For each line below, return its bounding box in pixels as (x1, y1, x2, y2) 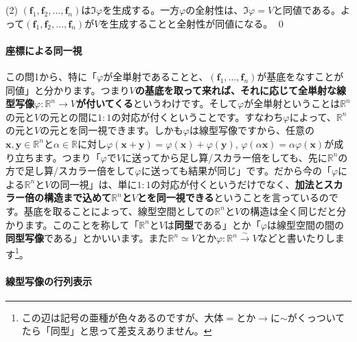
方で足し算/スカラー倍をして (5, 163, 135, 178)
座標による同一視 (5, 43, 82, 57)
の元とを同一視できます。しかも (40, 123, 183, 137)
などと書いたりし (257, 231, 335, 245)
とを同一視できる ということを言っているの (137, 190, 329, 205)
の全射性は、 (185, 3, 244, 16)
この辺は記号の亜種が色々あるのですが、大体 (21, 310, 224, 324)
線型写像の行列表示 (5, 273, 92, 288)
